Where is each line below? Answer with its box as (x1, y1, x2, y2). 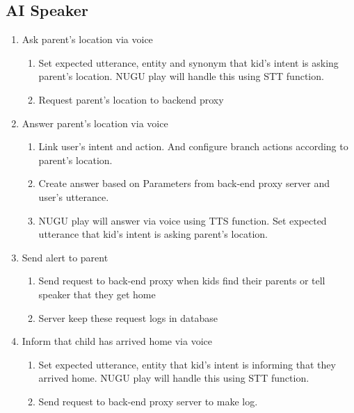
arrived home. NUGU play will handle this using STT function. (38, 371, 309, 385)
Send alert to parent (22, 250, 108, 264)
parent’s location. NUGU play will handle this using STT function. (38, 69, 324, 83)
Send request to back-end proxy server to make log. (38, 394, 258, 408)
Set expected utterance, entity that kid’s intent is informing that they (38, 357, 336, 371)
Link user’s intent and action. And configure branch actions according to (38, 139, 348, 154)
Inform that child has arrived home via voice (22, 334, 212, 348)
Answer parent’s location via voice (22, 115, 168, 130)
